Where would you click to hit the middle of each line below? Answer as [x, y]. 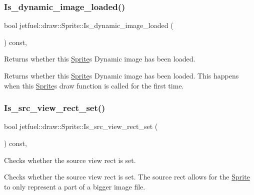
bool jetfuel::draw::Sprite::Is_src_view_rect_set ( [81, 126]
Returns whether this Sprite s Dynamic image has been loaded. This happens [121, 75]
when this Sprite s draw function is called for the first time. [94, 85]
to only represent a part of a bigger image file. [75, 186]
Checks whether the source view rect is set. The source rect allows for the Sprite [127, 177]
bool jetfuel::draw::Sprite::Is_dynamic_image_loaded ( [89, 25]
